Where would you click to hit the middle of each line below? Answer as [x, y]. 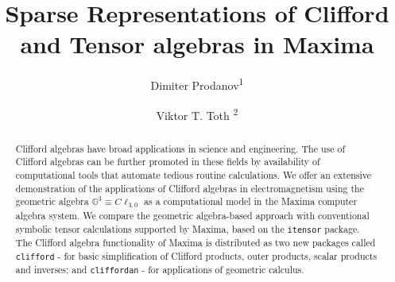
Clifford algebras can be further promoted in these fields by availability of [168, 162]
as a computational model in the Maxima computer [251, 201]
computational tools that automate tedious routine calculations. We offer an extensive [194, 174]
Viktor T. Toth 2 [197, 114]
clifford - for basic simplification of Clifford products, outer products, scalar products [196, 255]
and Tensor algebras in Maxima [197, 44]
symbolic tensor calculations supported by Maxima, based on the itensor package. [188, 228]
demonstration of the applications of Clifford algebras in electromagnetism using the [190, 188]
